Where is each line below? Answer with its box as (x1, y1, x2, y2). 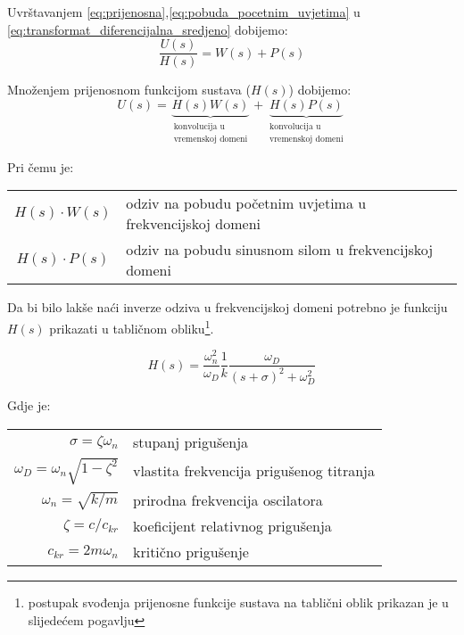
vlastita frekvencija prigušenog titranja (132, 460, 375, 482)
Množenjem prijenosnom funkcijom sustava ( (7, 80, 251, 99)
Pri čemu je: (7, 157, 74, 176)
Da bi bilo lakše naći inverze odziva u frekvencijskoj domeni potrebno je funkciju (7, 298, 448, 317)
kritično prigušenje (132, 541, 249, 563)
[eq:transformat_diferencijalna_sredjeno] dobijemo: (7, 20, 288, 38)
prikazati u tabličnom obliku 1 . (49, 316, 214, 337)
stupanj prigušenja (132, 431, 249, 452)
